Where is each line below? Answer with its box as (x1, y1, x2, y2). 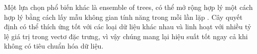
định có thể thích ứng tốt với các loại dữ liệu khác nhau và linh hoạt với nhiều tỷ (4, 21, 252, 32)
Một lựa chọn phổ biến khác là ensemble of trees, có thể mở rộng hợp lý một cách (4, 2, 253, 12)
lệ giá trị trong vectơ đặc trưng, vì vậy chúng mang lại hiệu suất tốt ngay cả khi (4, 31, 248, 41)
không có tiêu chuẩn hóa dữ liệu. (4, 41, 104, 51)
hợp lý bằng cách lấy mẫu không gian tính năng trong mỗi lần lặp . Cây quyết (4, 11, 243, 22)
